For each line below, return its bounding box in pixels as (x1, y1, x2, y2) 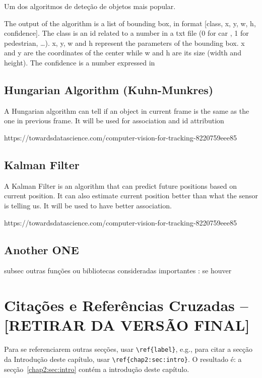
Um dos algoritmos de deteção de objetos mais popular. (4, 1, 176, 11)
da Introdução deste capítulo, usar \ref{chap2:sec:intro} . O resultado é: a (4, 353, 242, 364)
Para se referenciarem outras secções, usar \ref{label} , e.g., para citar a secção (4, 344, 253, 354)
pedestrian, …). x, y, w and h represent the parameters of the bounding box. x (4, 37, 245, 48)
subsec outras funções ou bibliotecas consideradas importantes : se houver (4, 265, 232, 276)
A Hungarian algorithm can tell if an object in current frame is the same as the (4, 105, 249, 116)
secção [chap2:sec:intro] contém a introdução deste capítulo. (4, 363, 189, 374)
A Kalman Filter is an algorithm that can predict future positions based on (4, 180, 237, 191)
